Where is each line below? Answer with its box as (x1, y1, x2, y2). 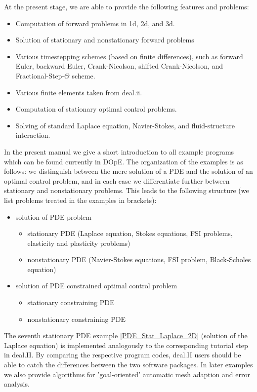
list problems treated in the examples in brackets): (4, 195, 157, 205)
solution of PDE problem (15, 211, 91, 222)
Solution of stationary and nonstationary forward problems (15, 35, 194, 45)
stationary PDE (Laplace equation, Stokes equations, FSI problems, (27, 228, 233, 238)
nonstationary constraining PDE (27, 314, 126, 324)
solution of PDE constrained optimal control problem (15, 280, 177, 291)
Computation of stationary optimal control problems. (15, 104, 177, 114)
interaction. (15, 130, 50, 140)
